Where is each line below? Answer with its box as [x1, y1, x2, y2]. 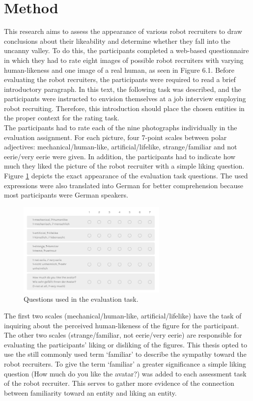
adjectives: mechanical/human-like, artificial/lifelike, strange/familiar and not [4, 142, 237, 152]
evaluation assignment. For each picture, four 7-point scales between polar [4, 132, 227, 142]
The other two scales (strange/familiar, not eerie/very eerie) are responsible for [4, 330, 242, 340]
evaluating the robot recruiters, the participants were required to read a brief [4, 74, 236, 85]
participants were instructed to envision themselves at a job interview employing [4, 93, 246, 104]
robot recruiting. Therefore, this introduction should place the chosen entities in [4, 103, 245, 113]
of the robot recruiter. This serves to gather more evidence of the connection [4, 378, 234, 388]
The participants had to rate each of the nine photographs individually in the [4, 122, 237, 133]
